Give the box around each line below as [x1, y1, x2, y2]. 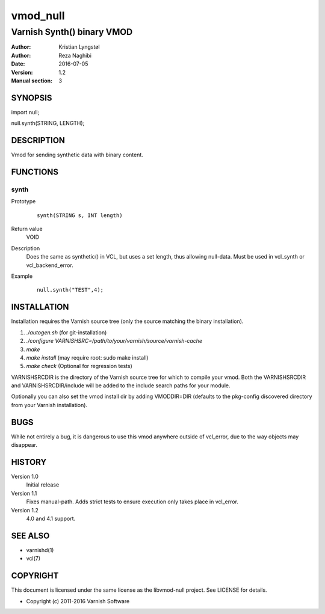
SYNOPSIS [11, 93, 52, 103]
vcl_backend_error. [26, 262, 73, 269]
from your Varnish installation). [11, 401, 87, 408]
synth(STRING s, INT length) [37, 212, 123, 219]
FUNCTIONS [11, 167, 59, 177]
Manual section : [11, 77, 53, 84]
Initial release [26, 481, 60, 488]
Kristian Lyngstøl [58, 43, 100, 51]
